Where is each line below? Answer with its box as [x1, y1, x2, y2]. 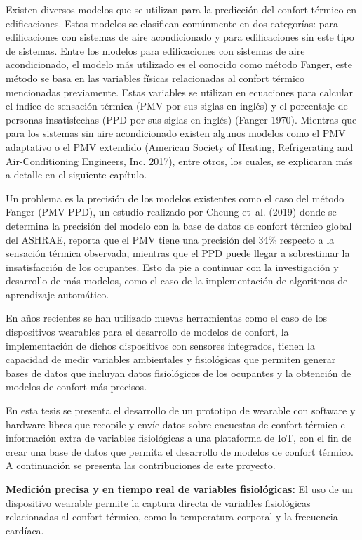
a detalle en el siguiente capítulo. [6, 167, 147, 182]
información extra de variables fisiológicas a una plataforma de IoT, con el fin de [6, 430, 352, 445]
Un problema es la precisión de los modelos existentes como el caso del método [6, 190, 344, 205]
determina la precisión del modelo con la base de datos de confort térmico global [6, 218, 352, 232]
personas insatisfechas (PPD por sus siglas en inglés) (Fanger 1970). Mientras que [6, 112, 357, 126]
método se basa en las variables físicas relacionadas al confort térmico [6, 70, 305, 85]
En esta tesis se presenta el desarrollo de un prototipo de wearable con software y [6, 403, 356, 418]
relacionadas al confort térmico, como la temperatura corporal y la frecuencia [6, 509, 338, 524]
